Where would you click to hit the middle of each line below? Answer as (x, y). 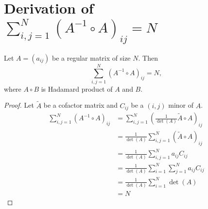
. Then (148, 57)
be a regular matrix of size (91, 57)
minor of (181, 105)
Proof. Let (19, 105)
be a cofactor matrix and (80, 105)
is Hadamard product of (77, 88)
